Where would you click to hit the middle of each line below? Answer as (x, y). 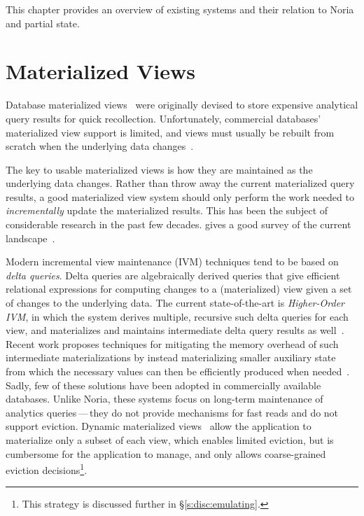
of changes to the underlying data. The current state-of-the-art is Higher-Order (175, 303)
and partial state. (43, 23)
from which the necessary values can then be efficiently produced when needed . (178, 371)
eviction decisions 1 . (47, 469)
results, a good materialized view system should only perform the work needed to (180, 196)
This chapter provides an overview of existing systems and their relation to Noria (180, 9)
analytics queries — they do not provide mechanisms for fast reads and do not (172, 412)
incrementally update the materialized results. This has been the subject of (167, 210)
